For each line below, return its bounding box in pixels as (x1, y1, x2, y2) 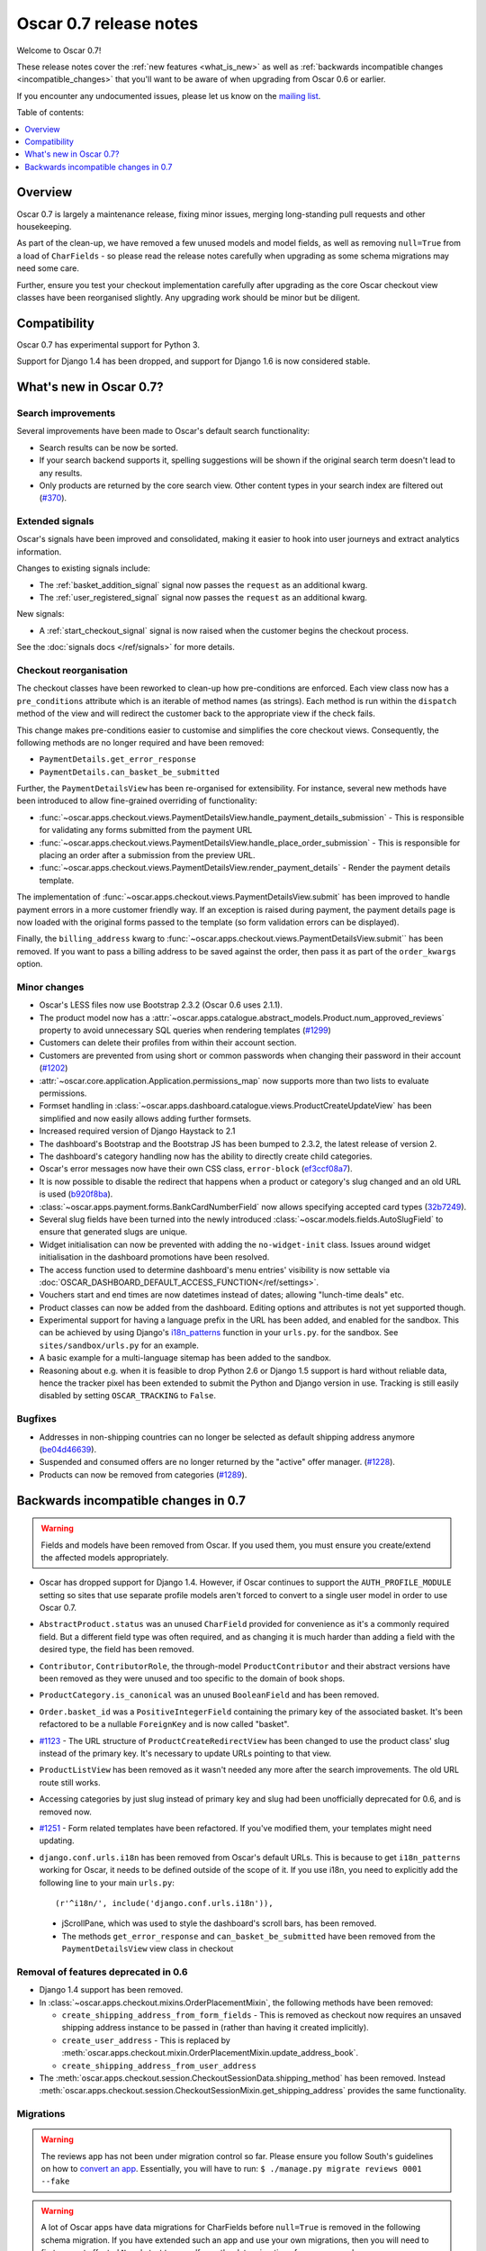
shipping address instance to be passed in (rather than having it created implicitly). (61, 2022, 369, 2033)
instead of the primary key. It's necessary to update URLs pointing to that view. (39, 1748, 332, 1758)
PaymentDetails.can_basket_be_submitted (39, 766, 220, 777)
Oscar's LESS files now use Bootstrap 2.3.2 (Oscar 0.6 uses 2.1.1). (39, 999, 283, 1010)
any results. (39, 467, 83, 478)
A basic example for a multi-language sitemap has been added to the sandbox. (39, 1352, 332, 1363)
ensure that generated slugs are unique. (39, 1226, 188, 1237)
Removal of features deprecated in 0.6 (16, 1966, 188, 1978)
